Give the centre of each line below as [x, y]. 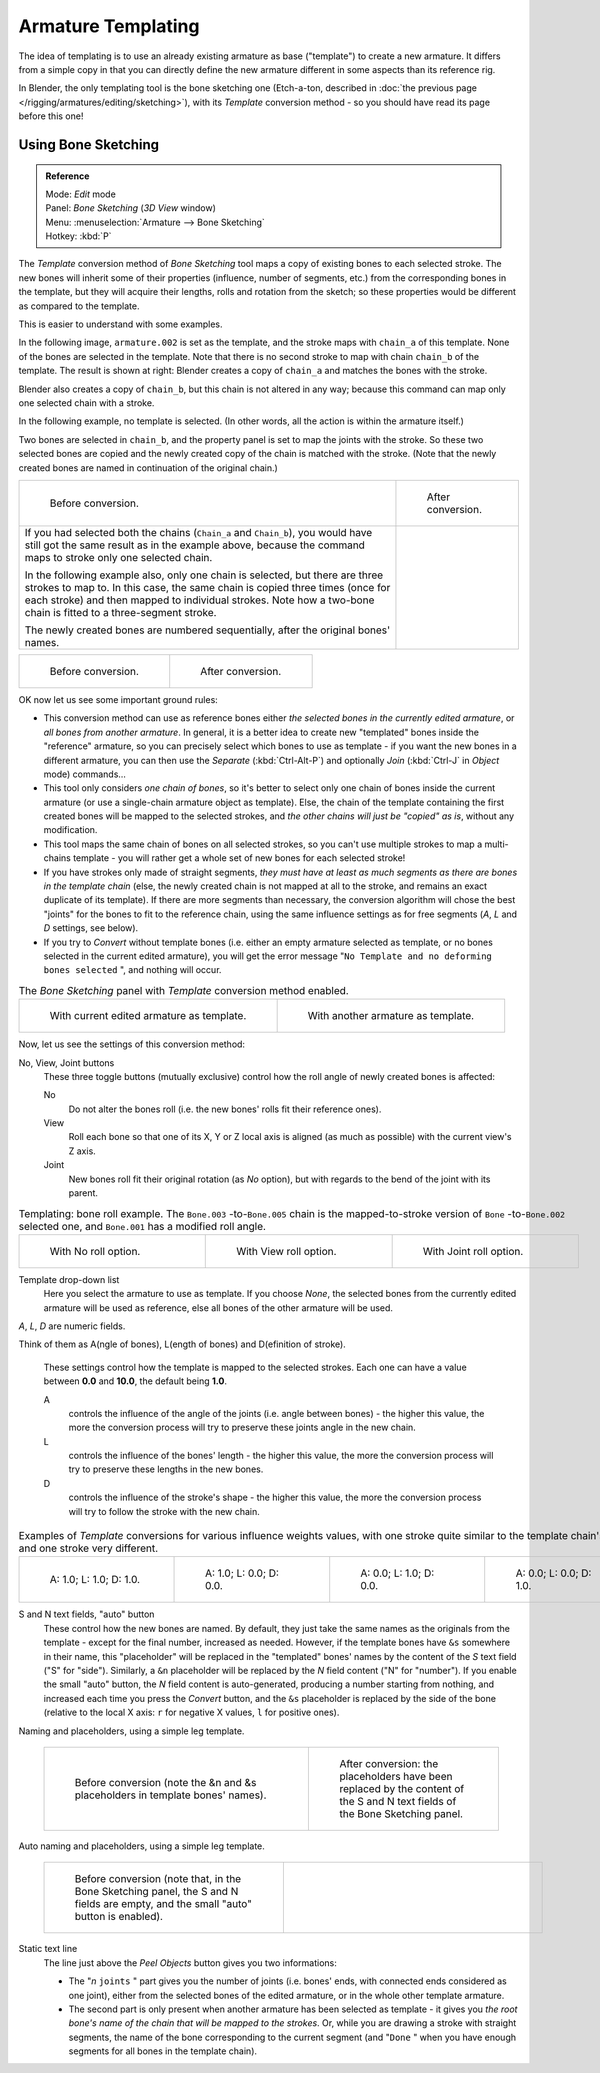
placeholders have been [396, 1776]
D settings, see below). [91, 928]
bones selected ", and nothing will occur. [132, 970]
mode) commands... [85, 774]
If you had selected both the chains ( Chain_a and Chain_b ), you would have [198, 532]
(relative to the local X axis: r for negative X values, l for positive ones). [191, 1712]
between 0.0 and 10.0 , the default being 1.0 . [135, 1381]
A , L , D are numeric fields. [72, 1326]
